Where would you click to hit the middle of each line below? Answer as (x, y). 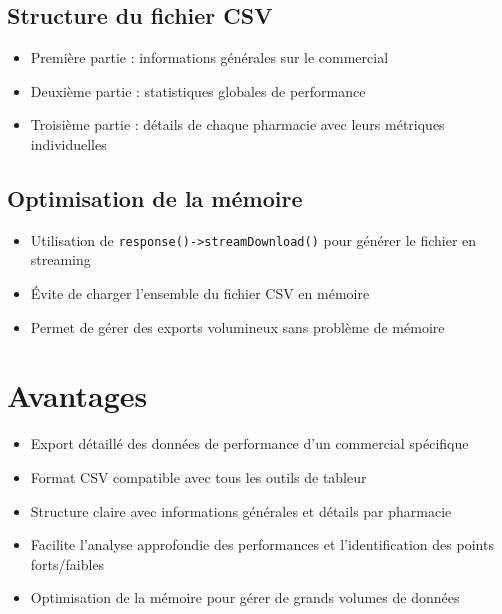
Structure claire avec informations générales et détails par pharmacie (241, 510)
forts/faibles (67, 563)
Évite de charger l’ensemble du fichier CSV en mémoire (200, 293)
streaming (60, 259)
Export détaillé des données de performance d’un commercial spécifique (249, 443)
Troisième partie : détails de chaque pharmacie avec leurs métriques (237, 124)
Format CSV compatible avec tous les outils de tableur (198, 476)
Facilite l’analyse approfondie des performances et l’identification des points (262, 544)
